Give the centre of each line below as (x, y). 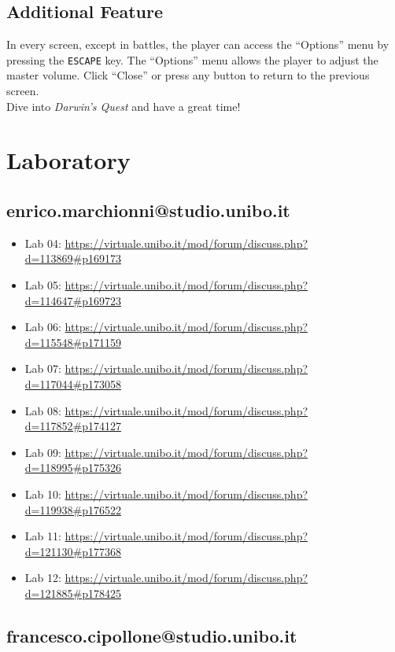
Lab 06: (43, 327)
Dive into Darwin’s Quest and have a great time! (124, 106)
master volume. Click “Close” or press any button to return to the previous (188, 75)
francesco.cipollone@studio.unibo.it (152, 635)
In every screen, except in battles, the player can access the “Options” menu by (198, 44)
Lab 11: (43, 536)
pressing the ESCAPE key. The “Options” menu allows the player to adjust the (192, 59)
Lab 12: (43, 578)
